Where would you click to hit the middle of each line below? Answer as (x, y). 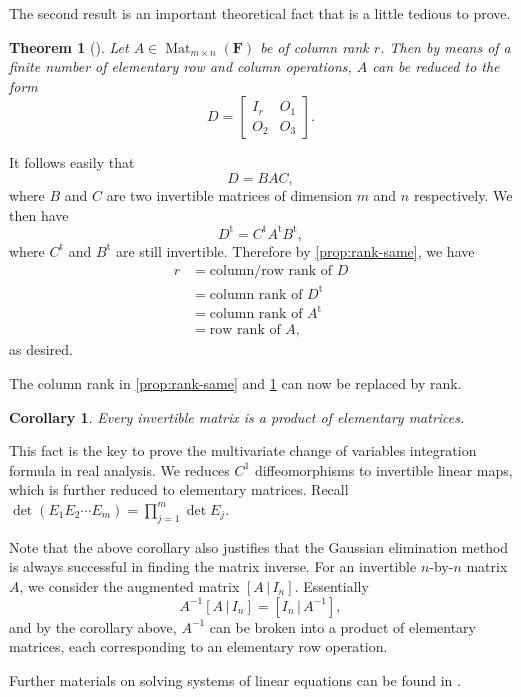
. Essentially (331, 585)
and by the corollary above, (93, 626)
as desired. (41, 349)
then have (39, 214)
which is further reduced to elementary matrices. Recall (179, 489)
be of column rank (314, 46)
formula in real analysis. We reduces (119, 469)
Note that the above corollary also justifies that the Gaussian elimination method (259, 546)
